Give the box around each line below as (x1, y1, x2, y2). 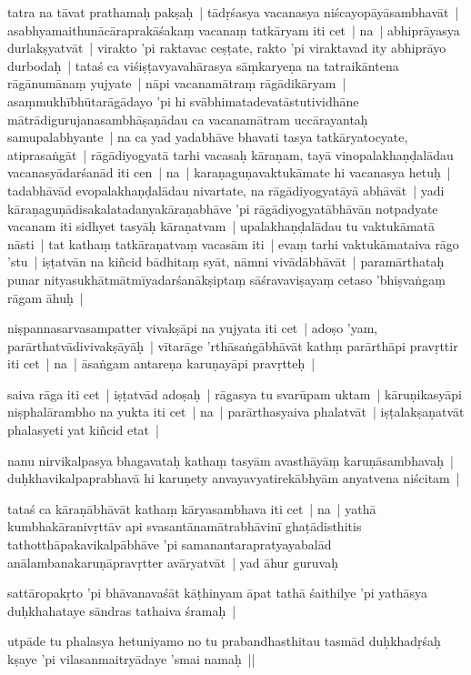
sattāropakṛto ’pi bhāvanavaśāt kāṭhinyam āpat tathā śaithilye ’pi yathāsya (7, 583, 428, 602)
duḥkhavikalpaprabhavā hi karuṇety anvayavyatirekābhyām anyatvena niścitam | (7, 468, 460, 488)
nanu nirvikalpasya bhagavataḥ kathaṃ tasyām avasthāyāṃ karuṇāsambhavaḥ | (7, 450, 454, 469)
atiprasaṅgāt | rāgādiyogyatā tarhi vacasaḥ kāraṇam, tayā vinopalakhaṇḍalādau (7, 145, 454, 164)
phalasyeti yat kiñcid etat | (7, 420, 159, 439)
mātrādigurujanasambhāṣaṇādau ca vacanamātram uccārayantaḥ (7, 109, 368, 128)
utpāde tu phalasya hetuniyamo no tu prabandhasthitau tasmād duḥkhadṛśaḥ (7, 631, 441, 650)
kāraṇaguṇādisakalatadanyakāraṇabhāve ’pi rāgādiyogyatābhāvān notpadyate (7, 198, 438, 217)
